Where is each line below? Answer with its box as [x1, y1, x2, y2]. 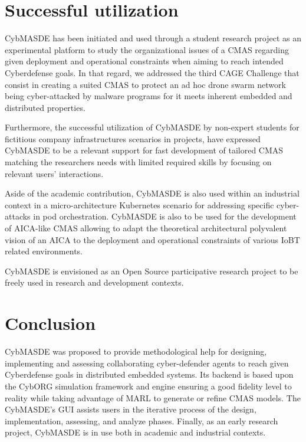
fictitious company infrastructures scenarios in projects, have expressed [5, 132, 261, 145]
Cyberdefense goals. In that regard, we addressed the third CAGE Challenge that [5, 66, 300, 78]
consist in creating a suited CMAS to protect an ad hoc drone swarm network [5, 78, 286, 90]
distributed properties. [5, 101, 85, 113]
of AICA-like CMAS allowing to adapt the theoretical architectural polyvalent [5, 222, 287, 234]
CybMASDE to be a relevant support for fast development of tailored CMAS [5, 144, 284, 156]
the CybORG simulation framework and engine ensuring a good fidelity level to [5, 379, 292, 392]
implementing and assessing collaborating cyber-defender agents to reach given [5, 356, 289, 369]
